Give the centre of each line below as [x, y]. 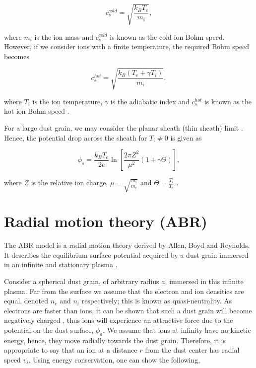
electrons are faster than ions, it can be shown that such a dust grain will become [128, 310]
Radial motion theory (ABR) [106, 221]
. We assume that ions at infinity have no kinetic [177, 330]
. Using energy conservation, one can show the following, [114, 359]
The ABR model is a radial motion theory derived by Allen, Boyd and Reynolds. [127, 245]
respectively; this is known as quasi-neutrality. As [157, 301]
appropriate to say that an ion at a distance [71, 350]
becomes [17, 56]
